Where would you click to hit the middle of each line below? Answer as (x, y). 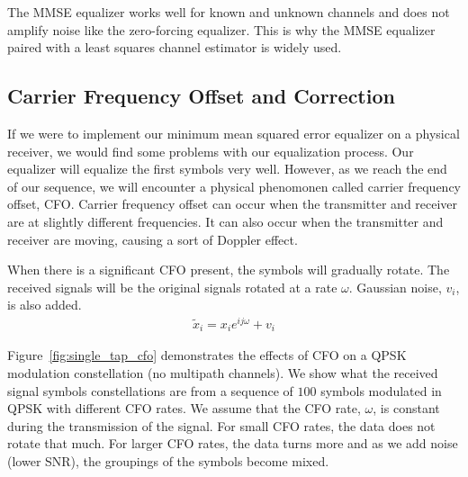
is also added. (45, 305)
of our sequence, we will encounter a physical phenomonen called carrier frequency (234, 186)
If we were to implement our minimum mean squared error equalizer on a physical (234, 133)
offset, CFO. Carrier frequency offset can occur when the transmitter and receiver (233, 204)
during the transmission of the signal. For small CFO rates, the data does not (221, 425)
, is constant (406, 408)
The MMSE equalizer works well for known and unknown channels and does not (229, 12)
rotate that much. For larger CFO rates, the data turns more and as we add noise (233, 443)
